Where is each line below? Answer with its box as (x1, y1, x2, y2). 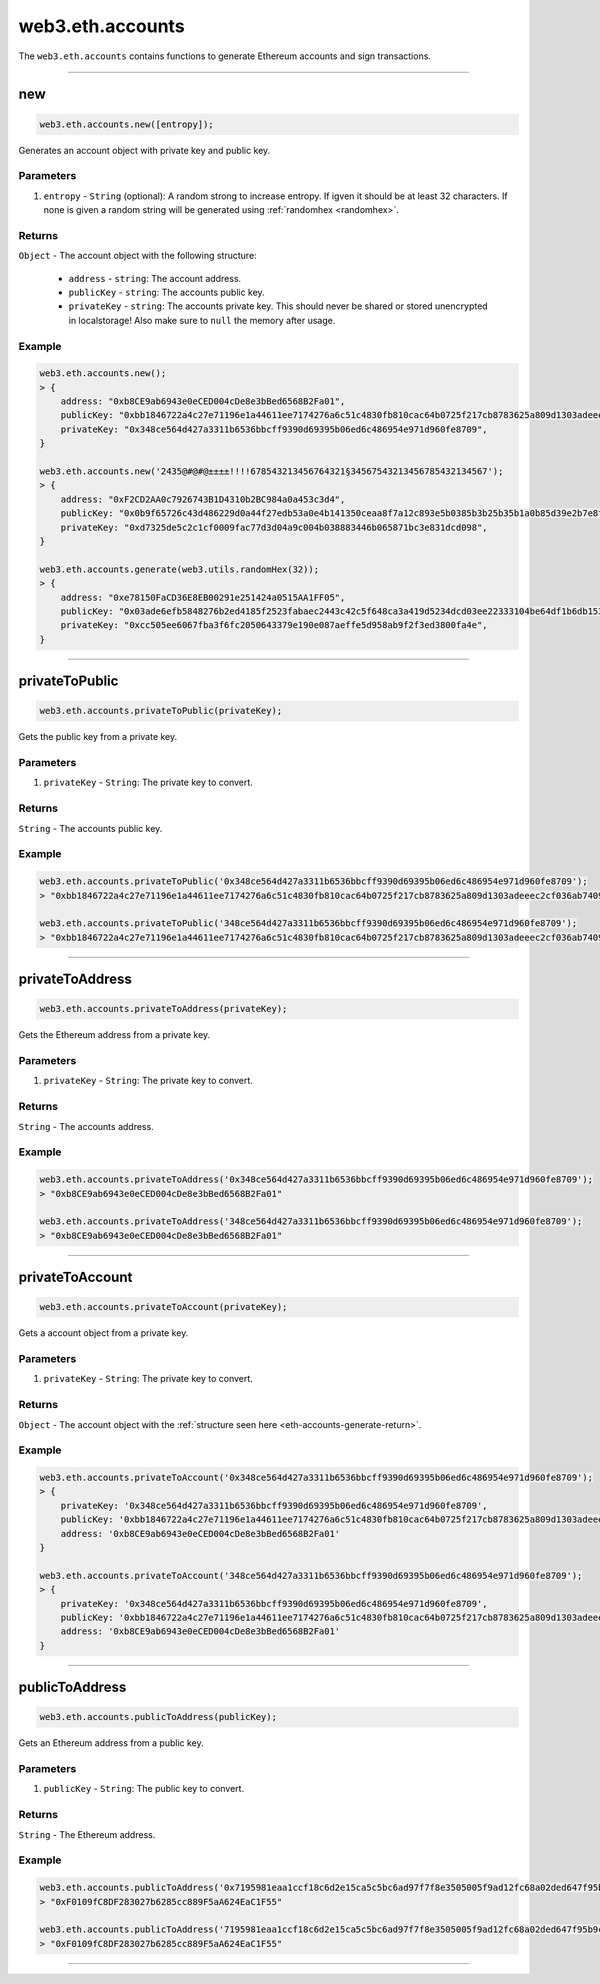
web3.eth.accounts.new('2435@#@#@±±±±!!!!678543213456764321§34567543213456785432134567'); (39, 466, 504, 477)
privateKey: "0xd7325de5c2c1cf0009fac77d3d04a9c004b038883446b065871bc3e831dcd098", (60, 521, 489, 533)
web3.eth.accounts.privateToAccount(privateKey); (39, 1301, 288, 1313)
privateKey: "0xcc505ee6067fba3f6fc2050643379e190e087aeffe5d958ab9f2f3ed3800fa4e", (60, 620, 489, 631)
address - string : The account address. (68, 272, 242, 284)
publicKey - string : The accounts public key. (68, 286, 265, 298)
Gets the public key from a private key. (18, 731, 178, 743)
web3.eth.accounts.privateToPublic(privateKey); (39, 705, 283, 717)
